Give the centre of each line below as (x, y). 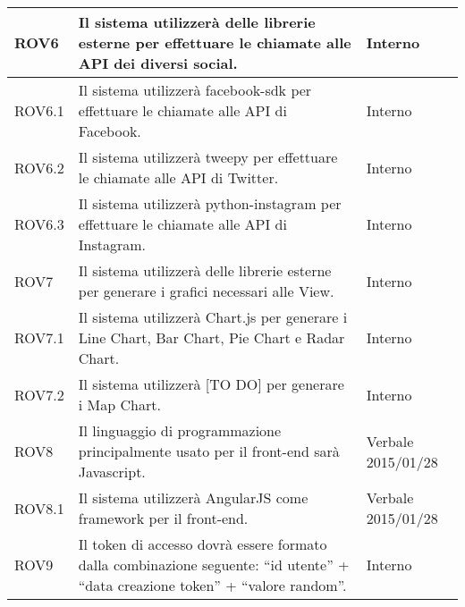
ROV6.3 (39, 224)
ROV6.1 (39, 110)
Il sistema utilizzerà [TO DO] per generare (211, 384)
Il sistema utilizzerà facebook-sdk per (195, 90)
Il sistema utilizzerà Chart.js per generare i (213, 317)
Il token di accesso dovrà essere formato (203, 544)
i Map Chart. (119, 405)
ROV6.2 (39, 167)
